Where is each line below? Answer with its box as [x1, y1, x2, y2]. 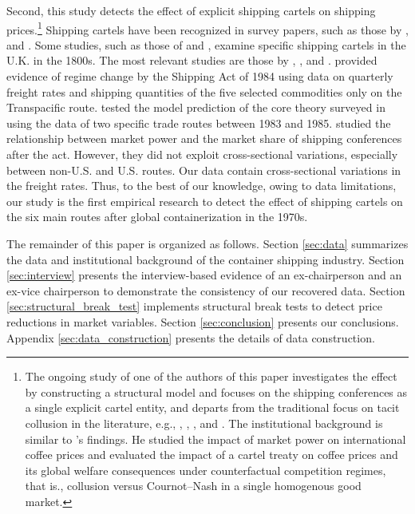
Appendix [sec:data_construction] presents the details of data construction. [6, 329, 375, 346]
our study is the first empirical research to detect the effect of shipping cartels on [6, 192, 403, 209]
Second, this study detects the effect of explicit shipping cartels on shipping [6, 2, 376, 18]
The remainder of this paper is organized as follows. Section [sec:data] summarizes [6, 235, 409, 251]
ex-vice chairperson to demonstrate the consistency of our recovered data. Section [6, 282, 405, 299]
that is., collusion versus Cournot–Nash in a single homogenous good [25, 477, 362, 494]
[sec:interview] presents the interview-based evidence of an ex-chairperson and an [6, 267, 402, 283]
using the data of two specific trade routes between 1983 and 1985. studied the [6, 114, 391, 131]
